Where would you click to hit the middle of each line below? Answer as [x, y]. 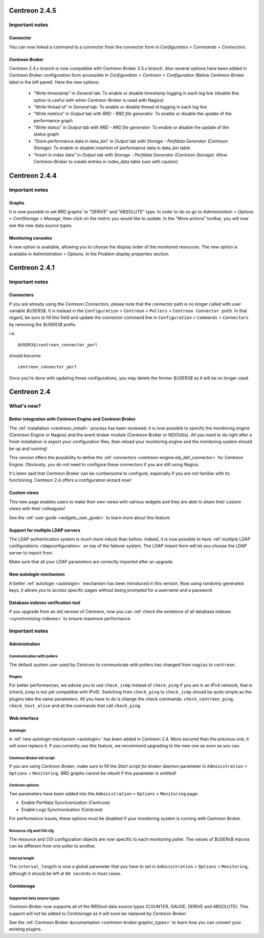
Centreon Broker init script [32, 758]
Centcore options [24, 785]
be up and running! [28, 448]
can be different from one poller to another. [53, 846]
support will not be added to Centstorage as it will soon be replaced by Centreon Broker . [98, 913]
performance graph [53, 120]
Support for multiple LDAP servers [45, 530]
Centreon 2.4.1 [32, 268]
